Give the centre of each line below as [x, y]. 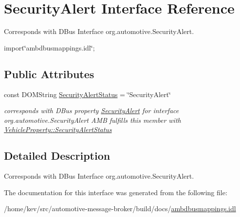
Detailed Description [57, 156]
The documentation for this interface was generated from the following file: [116, 192]
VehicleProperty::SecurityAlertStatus [58, 129]
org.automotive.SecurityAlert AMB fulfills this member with [92, 120]
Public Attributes [49, 74]
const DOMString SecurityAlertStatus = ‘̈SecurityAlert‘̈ [87, 94]
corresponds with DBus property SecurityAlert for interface [92, 110]
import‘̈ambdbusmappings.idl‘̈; [49, 47]
